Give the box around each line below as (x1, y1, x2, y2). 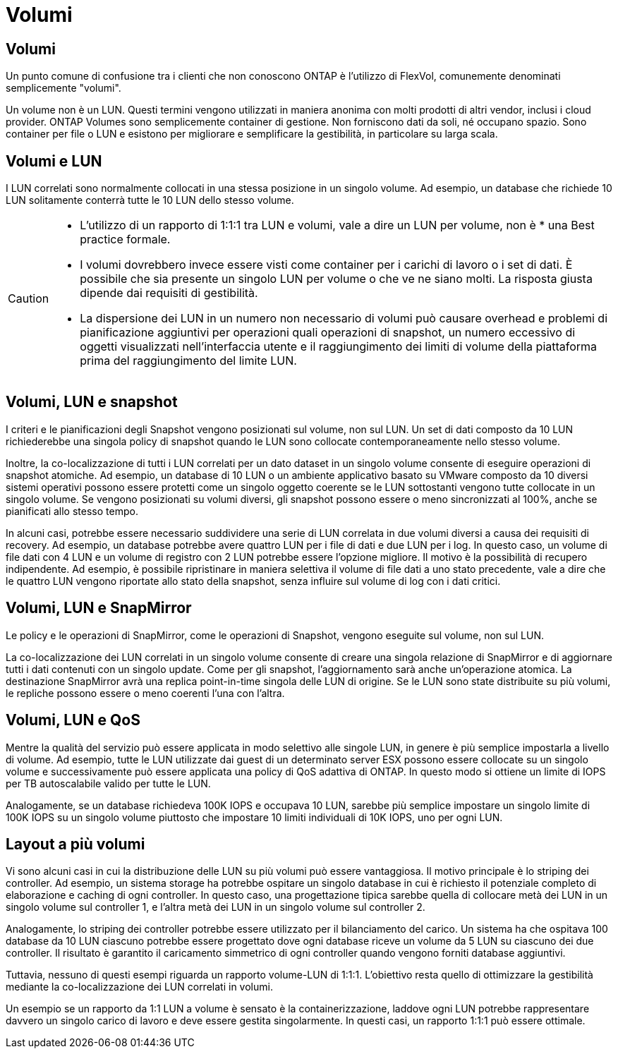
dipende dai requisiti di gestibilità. (80, 286, 258, 301)
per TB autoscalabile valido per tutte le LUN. (6, 777, 211, 789)
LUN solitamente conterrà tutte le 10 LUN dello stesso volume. (6, 194, 294, 207)
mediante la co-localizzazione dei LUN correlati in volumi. (6, 981, 273, 993)
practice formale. (80, 232, 171, 247)
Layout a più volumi (6, 835, 145, 853)
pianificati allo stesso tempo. (6, 504, 138, 517)
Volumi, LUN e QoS (6, 711, 140, 729)
